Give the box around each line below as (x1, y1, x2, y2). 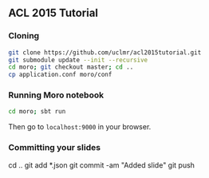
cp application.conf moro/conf (8, 71, 112, 79)
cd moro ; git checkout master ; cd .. (8, 63, 134, 71)
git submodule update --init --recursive (8, 56, 148, 64)
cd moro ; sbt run (8, 108, 66, 116)
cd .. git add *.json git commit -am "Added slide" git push (8, 160, 195, 170)
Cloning (8, 30, 40, 42)
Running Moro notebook (8, 89, 104, 101)
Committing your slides (8, 142, 101, 153)
